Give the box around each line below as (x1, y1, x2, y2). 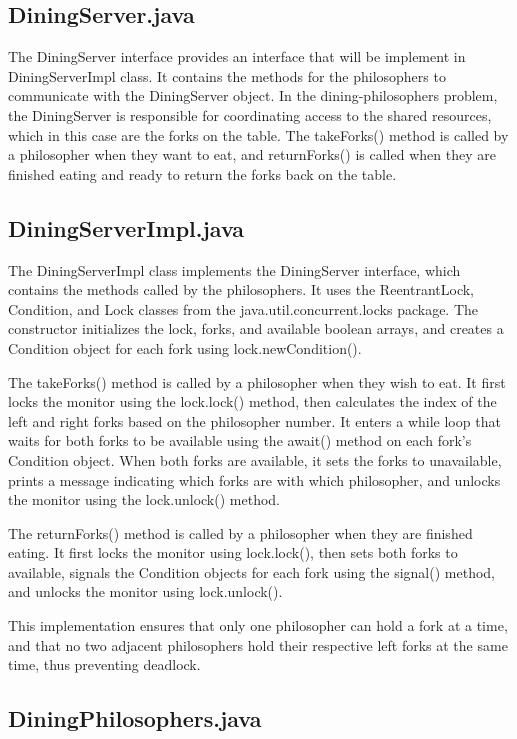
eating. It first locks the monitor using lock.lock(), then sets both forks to (8, 542, 458, 563)
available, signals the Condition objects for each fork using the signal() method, (8, 561, 495, 582)
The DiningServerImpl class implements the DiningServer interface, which (8, 259, 461, 280)
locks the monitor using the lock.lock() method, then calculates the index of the (8, 391, 497, 412)
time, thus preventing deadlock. (8, 654, 201, 675)
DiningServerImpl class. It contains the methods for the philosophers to (8, 65, 446, 86)
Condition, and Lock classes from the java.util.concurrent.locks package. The (8, 298, 479, 319)
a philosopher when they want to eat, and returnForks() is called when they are (8, 144, 496, 165)
